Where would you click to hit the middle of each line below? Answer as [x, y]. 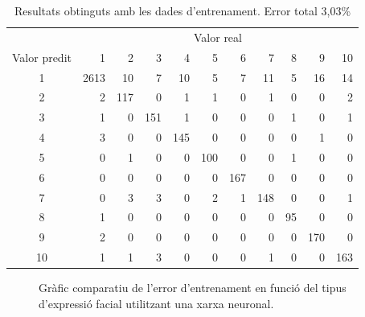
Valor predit [42, 57]
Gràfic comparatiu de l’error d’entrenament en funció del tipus [193, 288]
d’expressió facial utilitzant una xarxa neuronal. [156, 303]
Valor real [218, 37]
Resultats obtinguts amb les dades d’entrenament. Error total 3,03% [182, 10]
